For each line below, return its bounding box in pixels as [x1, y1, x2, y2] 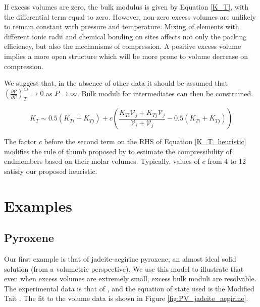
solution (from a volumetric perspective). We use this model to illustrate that [4, 263, 244, 274]
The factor [4, 136, 37, 147]
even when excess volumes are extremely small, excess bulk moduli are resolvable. [4, 273, 256, 284]
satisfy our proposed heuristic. [4, 165, 97, 176]
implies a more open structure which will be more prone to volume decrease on [4, 50, 248, 61]
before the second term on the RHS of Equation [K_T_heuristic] [44, 136, 246, 147]
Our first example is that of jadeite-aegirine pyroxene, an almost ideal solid [4, 254, 236, 264]
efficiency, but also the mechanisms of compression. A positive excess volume [4, 41, 241, 51]
